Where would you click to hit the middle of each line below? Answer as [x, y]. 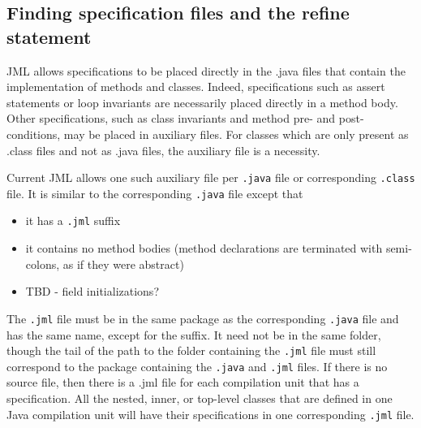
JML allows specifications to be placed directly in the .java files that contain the [206, 70]
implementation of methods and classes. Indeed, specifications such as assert [196, 86]
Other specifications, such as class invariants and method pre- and [171, 118]
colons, [43, 264]
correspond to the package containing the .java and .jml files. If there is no [197, 366]
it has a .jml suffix [73, 220]
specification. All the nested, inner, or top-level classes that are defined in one [200, 398]
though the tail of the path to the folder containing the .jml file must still [191, 350]
